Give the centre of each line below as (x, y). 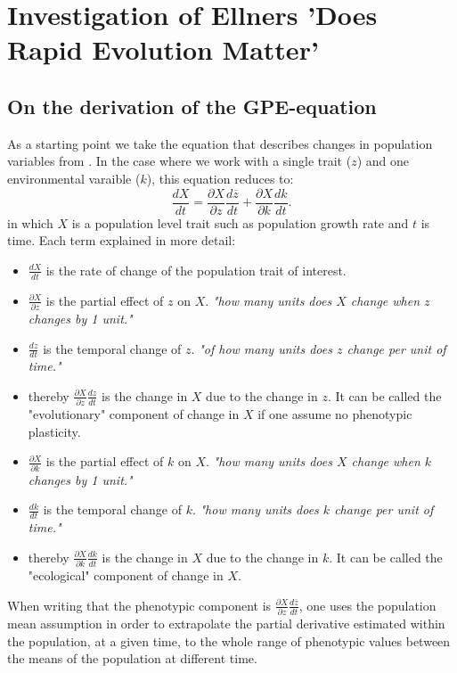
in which (30, 222)
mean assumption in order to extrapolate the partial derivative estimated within (226, 623)
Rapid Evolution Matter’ (163, 49)
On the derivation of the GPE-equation (192, 106)
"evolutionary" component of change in (134, 414)
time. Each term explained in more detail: (122, 240)
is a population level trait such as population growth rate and (240, 222)
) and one (383, 161)
